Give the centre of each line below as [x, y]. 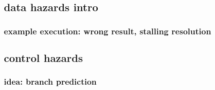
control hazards [44, 58]
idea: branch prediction [50, 82]
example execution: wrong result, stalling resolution [107, 31]
